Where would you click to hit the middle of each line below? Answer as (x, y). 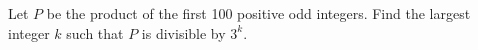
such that (95, 32)
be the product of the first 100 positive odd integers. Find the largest (258, 13)
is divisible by (183, 32)
